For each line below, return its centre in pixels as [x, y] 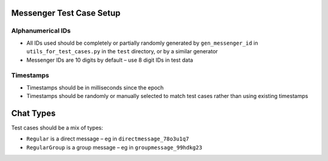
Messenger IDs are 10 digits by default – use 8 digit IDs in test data [110, 60]
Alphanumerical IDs [41, 31]
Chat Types [33, 113]
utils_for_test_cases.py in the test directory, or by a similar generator [122, 51]
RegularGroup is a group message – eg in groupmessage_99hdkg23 [114, 147]
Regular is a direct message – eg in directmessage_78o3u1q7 [108, 139]
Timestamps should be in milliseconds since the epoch [95, 87]
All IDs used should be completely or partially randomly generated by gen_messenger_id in [142, 43]
